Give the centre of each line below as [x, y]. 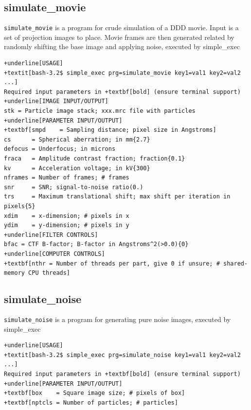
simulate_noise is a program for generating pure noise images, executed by [117, 319]
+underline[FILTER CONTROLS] [51, 235]
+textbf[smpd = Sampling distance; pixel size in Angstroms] [110, 130]
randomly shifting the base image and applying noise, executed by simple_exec [122, 46]
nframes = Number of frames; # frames [67, 178]
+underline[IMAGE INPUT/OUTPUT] [56, 101]
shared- [236, 263]
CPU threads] [49, 273]
